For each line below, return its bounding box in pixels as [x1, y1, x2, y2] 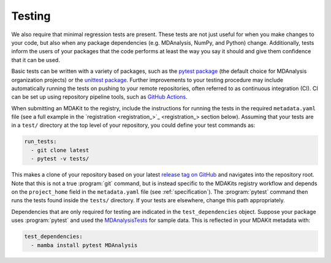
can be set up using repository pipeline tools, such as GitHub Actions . [11, 93, 188, 101]
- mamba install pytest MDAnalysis [31, 242, 138, 248]
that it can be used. [11, 56, 61, 64]
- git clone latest [31, 147, 89, 153]
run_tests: [24, 138, 57, 145]
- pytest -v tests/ [31, 155, 89, 162]
